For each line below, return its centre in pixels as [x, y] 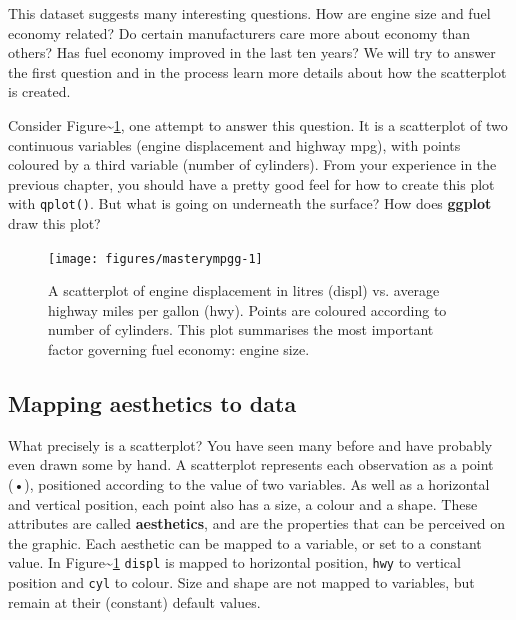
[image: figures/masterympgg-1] [155, 258]
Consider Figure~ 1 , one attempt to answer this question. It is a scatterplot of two [258, 124]
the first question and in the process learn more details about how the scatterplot [257, 71]
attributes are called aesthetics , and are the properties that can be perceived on [256, 523]
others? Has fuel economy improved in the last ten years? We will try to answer [252, 52]
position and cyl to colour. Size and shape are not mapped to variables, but [241, 582]
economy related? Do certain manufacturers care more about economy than [239, 32]
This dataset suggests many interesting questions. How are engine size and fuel [249, 13]
